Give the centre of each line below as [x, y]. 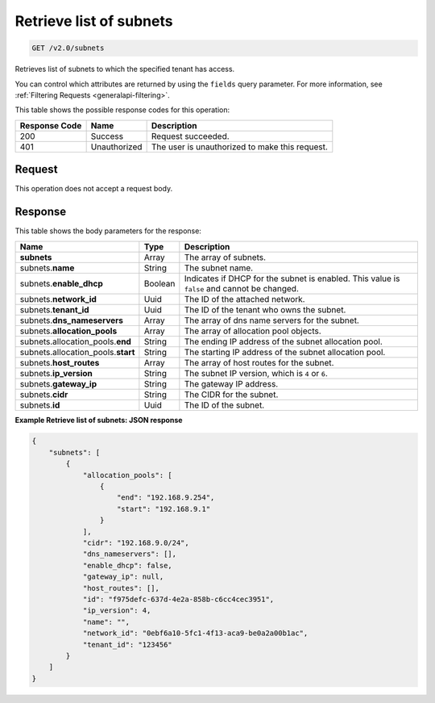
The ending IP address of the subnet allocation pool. [283, 341]
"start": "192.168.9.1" [164, 509]
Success [107, 136]
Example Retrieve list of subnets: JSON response [99, 420]
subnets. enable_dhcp [62, 283]
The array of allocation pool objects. [253, 331]
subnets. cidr [44, 394]
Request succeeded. [190, 136]
